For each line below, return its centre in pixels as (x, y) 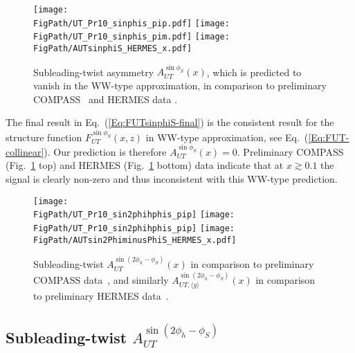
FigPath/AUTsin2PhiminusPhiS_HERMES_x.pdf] (135, 240)
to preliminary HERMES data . (101, 295)
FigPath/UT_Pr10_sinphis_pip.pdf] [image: (131, 23)
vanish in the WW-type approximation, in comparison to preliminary (180, 85)
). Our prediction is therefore (105, 151)
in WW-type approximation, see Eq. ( (227, 137)
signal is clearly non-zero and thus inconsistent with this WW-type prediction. (172, 179)
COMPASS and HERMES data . (106, 99)
